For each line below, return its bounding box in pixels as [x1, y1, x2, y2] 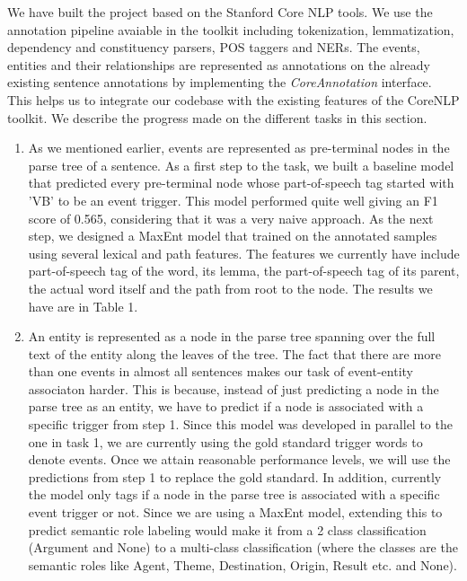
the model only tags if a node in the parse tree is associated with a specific [28, 485, 440, 504]
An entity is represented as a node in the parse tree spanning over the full [28, 327, 436, 346]
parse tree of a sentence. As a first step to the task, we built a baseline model [28, 155, 454, 174]
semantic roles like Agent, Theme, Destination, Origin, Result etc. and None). [28, 555, 457, 574]
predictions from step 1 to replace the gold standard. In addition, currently [28, 467, 442, 486]
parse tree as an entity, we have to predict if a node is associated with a [28, 397, 424, 416]
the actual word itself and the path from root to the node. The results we [28, 278, 433, 297]
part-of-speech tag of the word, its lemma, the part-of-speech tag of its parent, [28, 261, 460, 280]
